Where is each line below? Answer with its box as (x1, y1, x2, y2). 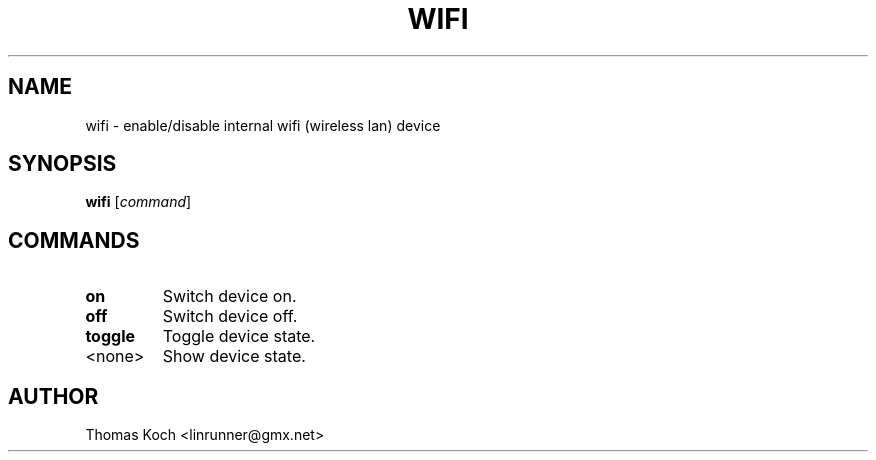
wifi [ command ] (85, 193, 192, 211)
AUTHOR (8, 383, 99, 409)
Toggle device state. (162, 326, 316, 347)
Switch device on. (162, 286, 297, 307)
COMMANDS (8, 227, 140, 253)
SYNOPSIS (8, 151, 117, 177)
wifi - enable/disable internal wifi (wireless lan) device (85, 116, 441, 134)
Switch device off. (162, 306, 298, 327)
